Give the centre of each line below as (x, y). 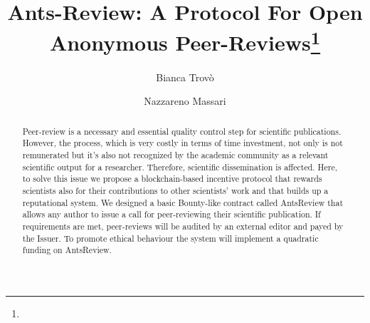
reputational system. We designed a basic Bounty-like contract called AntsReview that (183, 202)
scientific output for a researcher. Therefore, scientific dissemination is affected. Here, (180, 166)
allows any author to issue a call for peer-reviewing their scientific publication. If (171, 214)
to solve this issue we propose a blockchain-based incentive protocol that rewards (172, 179)
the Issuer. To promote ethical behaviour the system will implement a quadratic (170, 238)
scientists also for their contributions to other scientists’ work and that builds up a (175, 190)
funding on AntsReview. (67, 250)
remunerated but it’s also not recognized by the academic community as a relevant (175, 154)
